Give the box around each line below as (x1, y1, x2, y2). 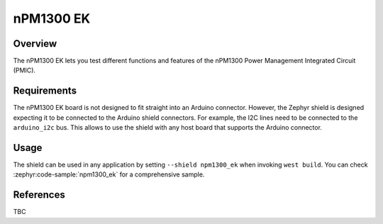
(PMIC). (13, 66, 35, 74)
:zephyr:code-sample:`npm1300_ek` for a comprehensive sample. (13, 170, 205, 179)
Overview (13, 38, 57, 50)
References (13, 189, 65, 201)
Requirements (13, 85, 77, 97)
